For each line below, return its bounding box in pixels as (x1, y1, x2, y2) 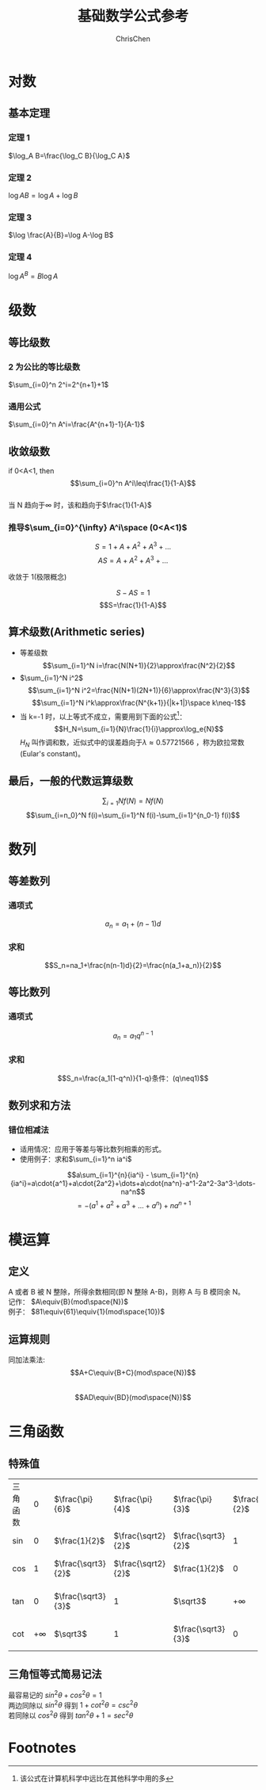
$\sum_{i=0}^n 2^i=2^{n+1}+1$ (8, 380, 109, 389)
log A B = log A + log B (8, 190, 78, 200)
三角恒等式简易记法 (8, 1667, 102, 1681)
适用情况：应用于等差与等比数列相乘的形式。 (19, 1144, 166, 1153)
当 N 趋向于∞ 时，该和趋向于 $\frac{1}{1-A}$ (8, 500, 152, 510)
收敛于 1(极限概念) (8, 572, 67, 581)
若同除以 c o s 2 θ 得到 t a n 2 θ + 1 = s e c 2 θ (8, 1709, 134, 1720)
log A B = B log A (8, 270, 59, 281)
